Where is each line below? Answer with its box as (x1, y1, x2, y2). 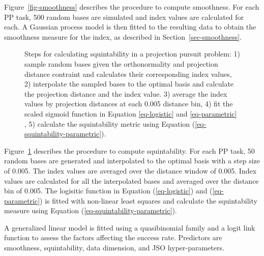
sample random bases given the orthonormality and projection (24, 58, 218, 69)
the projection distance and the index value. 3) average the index (24, 88, 227, 99)
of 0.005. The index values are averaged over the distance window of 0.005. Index (4, 165, 257, 176)
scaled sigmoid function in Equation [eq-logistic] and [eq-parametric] (24, 108, 237, 119)
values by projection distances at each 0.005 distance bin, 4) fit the (24, 98, 233, 109)
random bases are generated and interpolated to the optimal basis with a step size (4, 155, 260, 166)
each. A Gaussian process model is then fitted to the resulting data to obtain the (4, 21, 256, 32)
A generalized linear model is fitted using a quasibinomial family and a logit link (4, 222, 255, 233)
